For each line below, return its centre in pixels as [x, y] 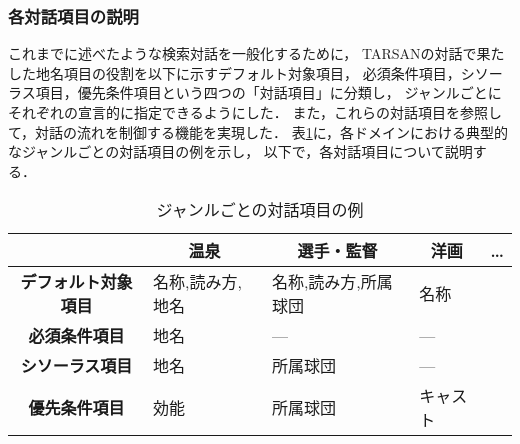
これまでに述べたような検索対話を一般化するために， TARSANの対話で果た [256, 53]
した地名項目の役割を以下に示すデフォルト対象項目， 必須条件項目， [234, 72]
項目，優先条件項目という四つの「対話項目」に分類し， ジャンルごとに [268, 92]
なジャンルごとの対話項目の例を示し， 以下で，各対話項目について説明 [240, 151]
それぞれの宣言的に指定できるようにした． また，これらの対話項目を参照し [255, 112]
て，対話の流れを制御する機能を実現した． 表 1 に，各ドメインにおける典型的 [258, 131]
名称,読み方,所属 [332, 282]
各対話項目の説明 [73, 15]
